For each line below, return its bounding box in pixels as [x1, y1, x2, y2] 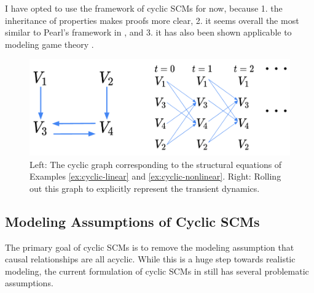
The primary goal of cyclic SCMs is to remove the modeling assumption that [5, 240, 294, 253]
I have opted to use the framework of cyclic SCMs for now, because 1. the [5, 2, 283, 14]
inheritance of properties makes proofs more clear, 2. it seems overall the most [5, 13, 299, 26]
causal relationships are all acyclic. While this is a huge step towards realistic [5, 253, 296, 265]
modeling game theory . [5, 37, 94, 50]
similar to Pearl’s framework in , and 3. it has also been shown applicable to [5, 26, 292, 39]
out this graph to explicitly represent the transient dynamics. [29, 181, 260, 194]
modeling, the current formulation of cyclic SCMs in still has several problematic [5, 264, 309, 277]
